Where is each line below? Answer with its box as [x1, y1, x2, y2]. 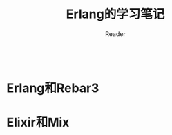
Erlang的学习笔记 [66, 6, 165, 22]
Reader [105, 29, 126, 38]
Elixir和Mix [6, 115, 70, 130]
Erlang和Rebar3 [6, 80, 99, 96]
